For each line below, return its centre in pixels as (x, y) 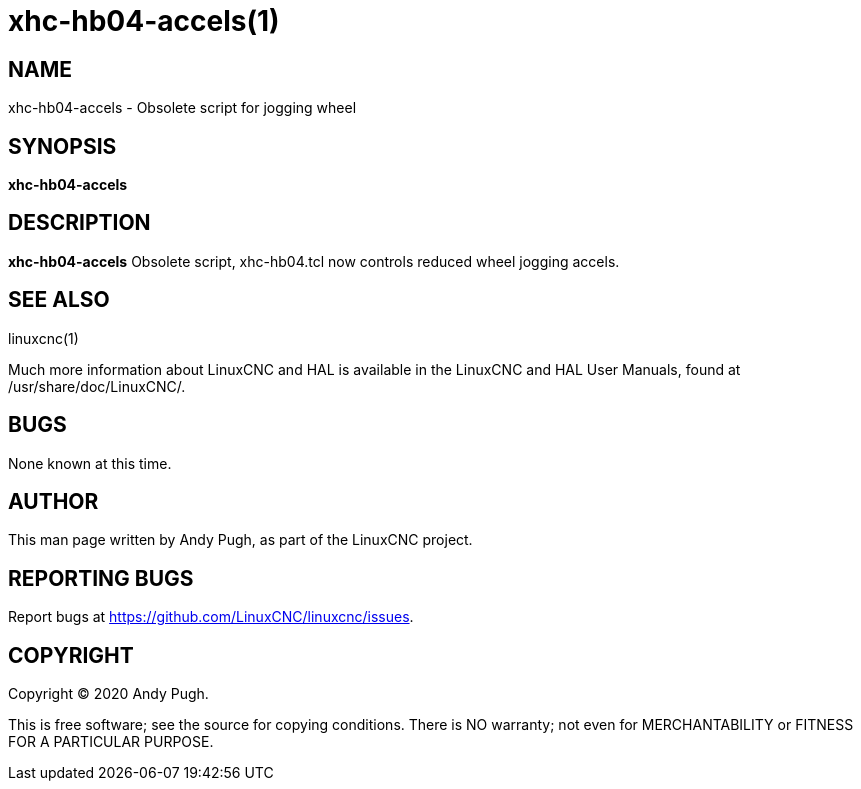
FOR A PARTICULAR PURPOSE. (111, 742)
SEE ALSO (59, 300)
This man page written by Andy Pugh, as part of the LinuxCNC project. (240, 540)
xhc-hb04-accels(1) (144, 21)
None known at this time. (90, 463)
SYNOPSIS (62, 146)
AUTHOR (53, 501)
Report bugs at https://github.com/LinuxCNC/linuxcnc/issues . (211, 617)
